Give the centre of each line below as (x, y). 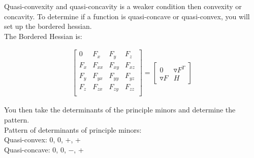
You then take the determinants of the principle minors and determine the (120, 110)
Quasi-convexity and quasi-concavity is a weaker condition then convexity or (123, 6)
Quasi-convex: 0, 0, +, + (42, 140)
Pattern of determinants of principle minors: (73, 129)
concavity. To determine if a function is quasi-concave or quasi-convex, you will (127, 16)
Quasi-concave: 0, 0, (35, 149)
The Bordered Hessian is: (43, 36)
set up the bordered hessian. (48, 26)
